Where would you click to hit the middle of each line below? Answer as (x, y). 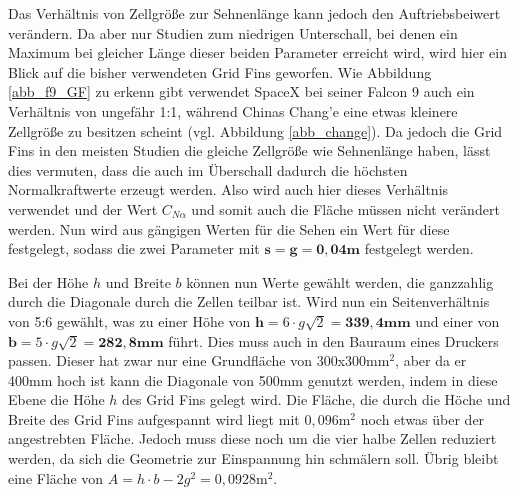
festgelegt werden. (419, 248)
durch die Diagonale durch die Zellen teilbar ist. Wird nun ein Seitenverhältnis (249, 301)
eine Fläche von (56, 477)
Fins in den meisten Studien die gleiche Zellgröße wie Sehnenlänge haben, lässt (249, 150)
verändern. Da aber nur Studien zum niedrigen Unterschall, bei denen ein (233, 32)
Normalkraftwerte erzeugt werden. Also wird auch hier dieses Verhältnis (228, 189)
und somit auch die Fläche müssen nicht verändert (345, 208)
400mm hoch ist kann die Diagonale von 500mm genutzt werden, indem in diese (253, 379)
